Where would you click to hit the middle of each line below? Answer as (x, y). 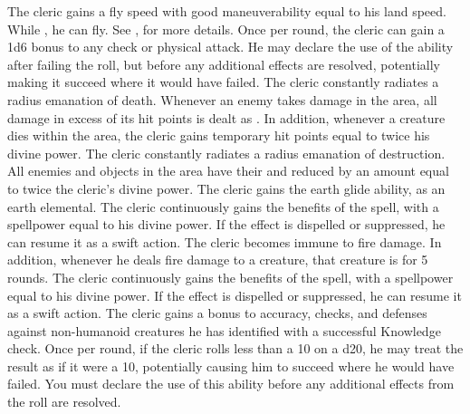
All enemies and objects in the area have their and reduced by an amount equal (228, 171)
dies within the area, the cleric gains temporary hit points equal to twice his (219, 135)
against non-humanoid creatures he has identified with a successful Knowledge (224, 330)
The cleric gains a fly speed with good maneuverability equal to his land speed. (227, 11)
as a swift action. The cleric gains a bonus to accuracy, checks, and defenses (217, 313)
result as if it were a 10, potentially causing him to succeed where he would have (231, 366)
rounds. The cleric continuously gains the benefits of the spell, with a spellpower (230, 277)
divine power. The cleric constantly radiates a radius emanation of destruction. (226, 153)
